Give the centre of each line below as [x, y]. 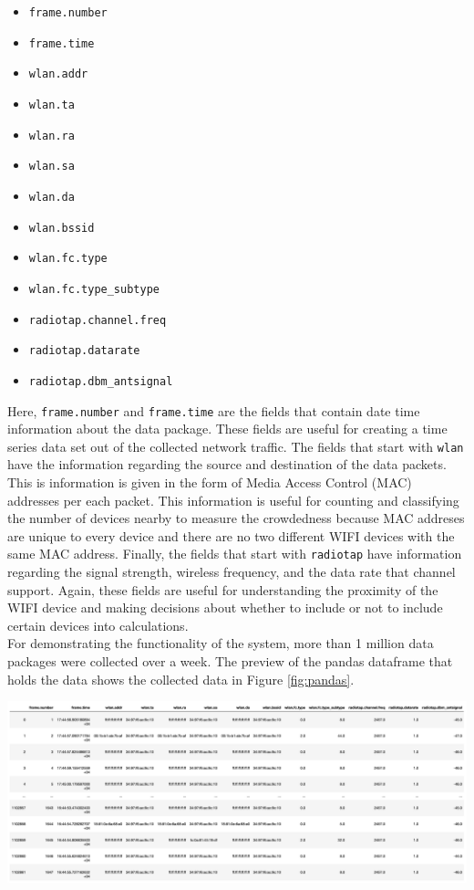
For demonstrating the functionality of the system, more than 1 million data [221, 643]
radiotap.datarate [84, 351]
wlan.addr [58, 74]
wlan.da [52, 197]
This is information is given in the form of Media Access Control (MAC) [210, 482]
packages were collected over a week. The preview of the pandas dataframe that [230, 661]
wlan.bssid [62, 228]
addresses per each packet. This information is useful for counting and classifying [233, 500]
